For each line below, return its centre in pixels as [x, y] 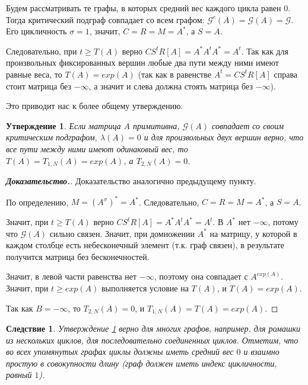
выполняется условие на [145, 288]
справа [286, 74]
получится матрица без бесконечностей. [78, 256]
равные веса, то [34, 74]
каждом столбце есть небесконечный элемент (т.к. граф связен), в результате [145, 245]
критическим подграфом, [52, 137]
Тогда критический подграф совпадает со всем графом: [105, 19]
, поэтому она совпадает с [201, 276]
